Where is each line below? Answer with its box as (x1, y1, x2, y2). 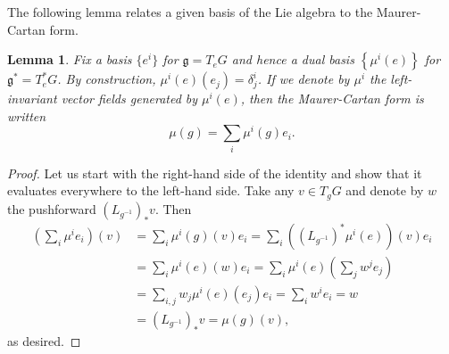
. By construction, (57, 70, 156, 88)
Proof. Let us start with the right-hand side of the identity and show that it (7, 163, 422, 182)
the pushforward (7, 199, 96, 218)
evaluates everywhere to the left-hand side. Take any (7, 181, 295, 200)
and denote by (345, 181, 424, 200)
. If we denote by (257, 70, 350, 88)
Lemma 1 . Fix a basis (7, 50, 132, 69)
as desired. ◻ (7, 331, 81, 350)
